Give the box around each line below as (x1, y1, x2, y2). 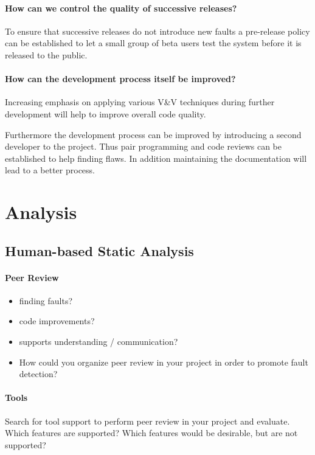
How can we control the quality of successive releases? (5, 1, 237, 14)
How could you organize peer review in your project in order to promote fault (19, 355, 308, 368)
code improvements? (19, 314, 95, 327)
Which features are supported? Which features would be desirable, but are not (5, 426, 298, 439)
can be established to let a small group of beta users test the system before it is (5, 36, 302, 49)
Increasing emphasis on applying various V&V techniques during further (5, 96, 275, 108)
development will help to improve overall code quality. (5, 107, 206, 120)
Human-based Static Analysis (5, 241, 194, 260)
